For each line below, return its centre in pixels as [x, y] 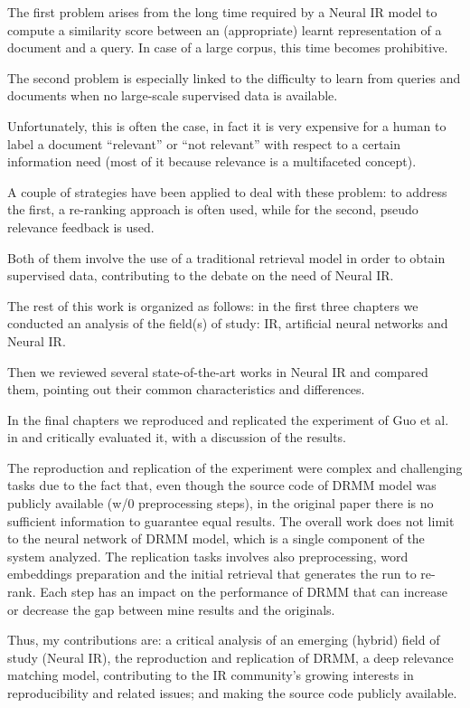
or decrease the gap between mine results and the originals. [171, 609]
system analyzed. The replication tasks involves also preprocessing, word [208, 556]
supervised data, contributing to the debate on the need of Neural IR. [201, 275]
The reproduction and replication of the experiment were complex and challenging [235, 467]
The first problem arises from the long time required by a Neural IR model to [222, 12]
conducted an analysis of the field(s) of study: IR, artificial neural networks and [228, 323]
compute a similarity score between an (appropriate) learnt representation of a [225, 29]
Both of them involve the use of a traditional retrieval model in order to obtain [226, 257]
